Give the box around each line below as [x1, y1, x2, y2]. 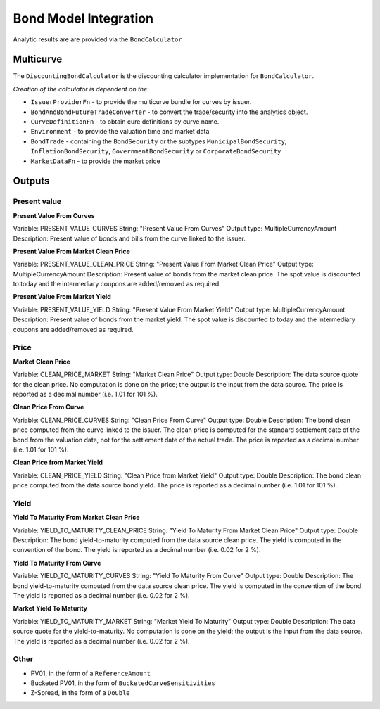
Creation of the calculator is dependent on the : [13, 84, 149, 93]
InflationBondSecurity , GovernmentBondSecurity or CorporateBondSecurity [30, 147, 281, 155]
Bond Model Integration [13, 11, 154, 26]
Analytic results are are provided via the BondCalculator [13, 35, 182, 44]
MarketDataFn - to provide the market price [30, 157, 161, 165]
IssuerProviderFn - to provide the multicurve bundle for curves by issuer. [30, 98, 252, 106]
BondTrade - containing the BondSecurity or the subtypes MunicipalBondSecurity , [30, 137, 287, 146]
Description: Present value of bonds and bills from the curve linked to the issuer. [13, 234, 246, 243]
